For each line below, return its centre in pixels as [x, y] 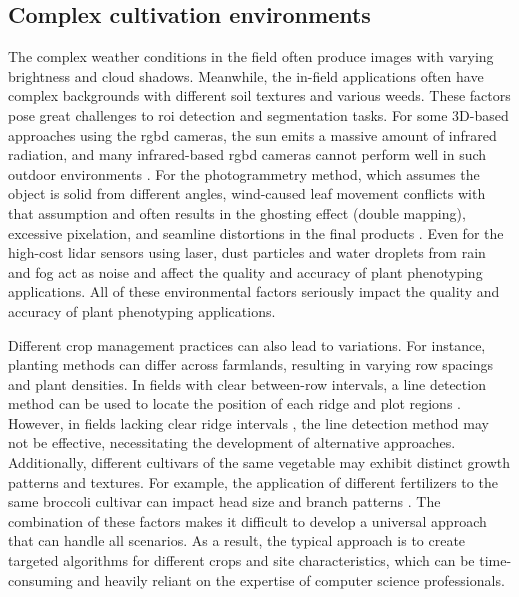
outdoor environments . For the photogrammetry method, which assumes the [244, 173]
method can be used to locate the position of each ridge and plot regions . [234, 403]
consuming [40, 579]
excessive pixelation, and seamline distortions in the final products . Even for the [256, 232]
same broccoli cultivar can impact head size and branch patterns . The [224, 501]
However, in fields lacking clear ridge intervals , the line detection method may [248, 422]
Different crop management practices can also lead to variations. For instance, [247, 344]
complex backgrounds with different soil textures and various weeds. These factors [259, 95]
